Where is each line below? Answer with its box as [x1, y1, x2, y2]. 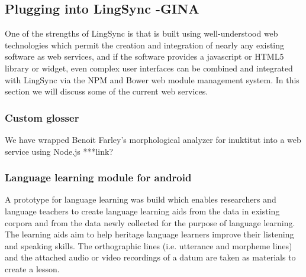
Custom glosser [5, 110, 79, 125]
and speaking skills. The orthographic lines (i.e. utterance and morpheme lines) [5, 239, 292, 252]
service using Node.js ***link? [5, 145, 114, 157]
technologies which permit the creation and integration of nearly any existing [5, 38, 285, 51]
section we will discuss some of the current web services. [5, 85, 208, 97]
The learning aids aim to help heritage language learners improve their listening [5, 228, 294, 240]
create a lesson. [5, 262, 60, 275]
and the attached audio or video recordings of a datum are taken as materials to [5, 251, 296, 263]
